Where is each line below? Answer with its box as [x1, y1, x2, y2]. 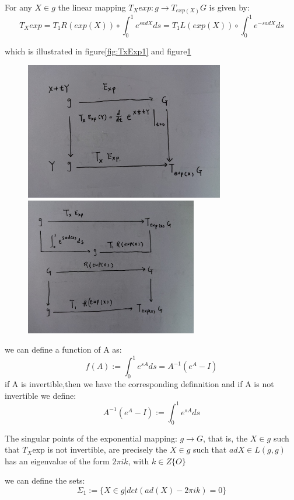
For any [5, 1, 32, 13]
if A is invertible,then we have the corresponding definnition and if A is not [5, 378, 274, 390]
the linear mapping [58, 1, 126, 13]
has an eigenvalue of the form [5, 454, 110, 467]
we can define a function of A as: [5, 343, 122, 356]
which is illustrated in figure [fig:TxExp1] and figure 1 [5, 44, 191, 57]
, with [128, 454, 149, 467]
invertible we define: [5, 389, 76, 401]
